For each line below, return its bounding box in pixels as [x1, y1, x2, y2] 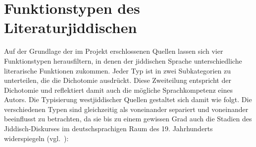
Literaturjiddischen [4, 17, 137, 37]
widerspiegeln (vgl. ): [4, 133, 69, 143]
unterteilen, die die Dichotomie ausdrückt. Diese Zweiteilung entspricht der [4, 75, 231, 85]
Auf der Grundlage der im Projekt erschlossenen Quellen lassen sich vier [4, 46, 223, 56]
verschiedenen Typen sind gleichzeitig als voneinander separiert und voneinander [4, 104, 249, 114]
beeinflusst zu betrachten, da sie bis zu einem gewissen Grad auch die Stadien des [4, 113, 252, 124]
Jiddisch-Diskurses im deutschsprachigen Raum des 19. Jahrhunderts [4, 123, 213, 134]
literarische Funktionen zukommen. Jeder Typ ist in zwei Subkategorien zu [4, 65, 231, 75]
